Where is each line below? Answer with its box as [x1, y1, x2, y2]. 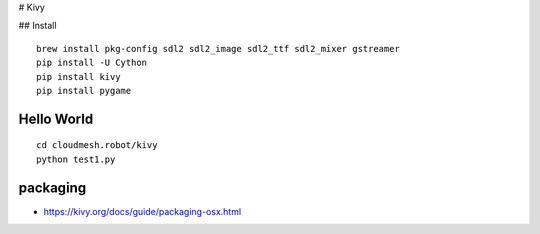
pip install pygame [36, 85, 132, 96]
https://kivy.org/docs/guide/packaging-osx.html [43, 205, 242, 217]
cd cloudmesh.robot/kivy [36, 140, 158, 151]
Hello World [18, 110, 94, 127]
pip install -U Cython [36, 57, 148, 69]
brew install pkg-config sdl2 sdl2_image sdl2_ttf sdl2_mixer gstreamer [36, 43, 400, 54]
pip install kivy [36, 71, 121, 82]
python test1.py [36, 153, 116, 165]
